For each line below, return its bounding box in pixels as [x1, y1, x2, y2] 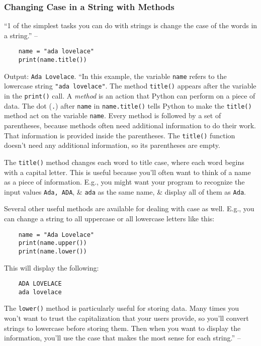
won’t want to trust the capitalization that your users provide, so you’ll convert [4, 313, 249, 323]
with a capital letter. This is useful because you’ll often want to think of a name [4, 166, 251, 177]
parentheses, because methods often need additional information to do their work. [4, 120, 256, 130]
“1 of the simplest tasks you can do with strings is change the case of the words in [4, 20, 257, 31]
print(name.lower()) [18, 247, 87, 255]
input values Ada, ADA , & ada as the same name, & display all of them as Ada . [4, 186, 246, 197]
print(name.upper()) [18, 239, 87, 247]
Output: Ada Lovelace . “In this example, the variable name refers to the [4, 70, 227, 81]
